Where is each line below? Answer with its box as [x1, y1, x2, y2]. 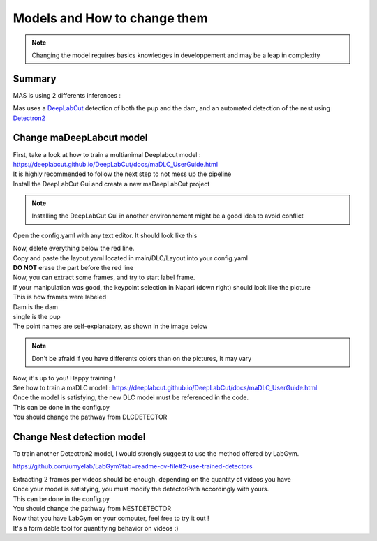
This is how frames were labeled [13, 293, 107, 302]
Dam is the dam [13, 302, 59, 311]
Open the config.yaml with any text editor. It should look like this [13, 231, 198, 239]
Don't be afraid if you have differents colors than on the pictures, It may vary [31, 355, 252, 363]
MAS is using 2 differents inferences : [13, 91, 121, 99]
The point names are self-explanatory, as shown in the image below [13, 322, 208, 331]
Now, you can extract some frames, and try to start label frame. [13, 273, 195, 282]
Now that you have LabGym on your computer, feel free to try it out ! [13, 514, 209, 523]
